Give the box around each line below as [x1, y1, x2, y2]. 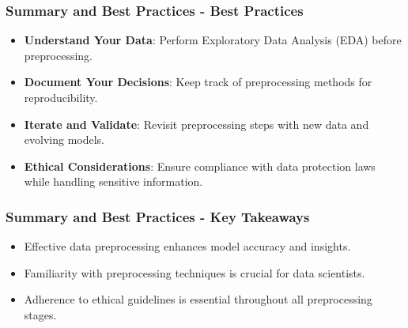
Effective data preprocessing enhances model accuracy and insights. [24, 238, 351, 254]
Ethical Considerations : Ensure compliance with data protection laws [24, 157, 376, 174]
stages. [24, 306, 57, 322]
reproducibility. [24, 89, 98, 105]
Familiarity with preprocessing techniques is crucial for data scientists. [24, 264, 365, 281]
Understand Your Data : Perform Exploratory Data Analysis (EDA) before [24, 32, 402, 48]
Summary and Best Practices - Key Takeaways [6, 206, 310, 226]
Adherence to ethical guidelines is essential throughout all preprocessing [24, 291, 372, 307]
